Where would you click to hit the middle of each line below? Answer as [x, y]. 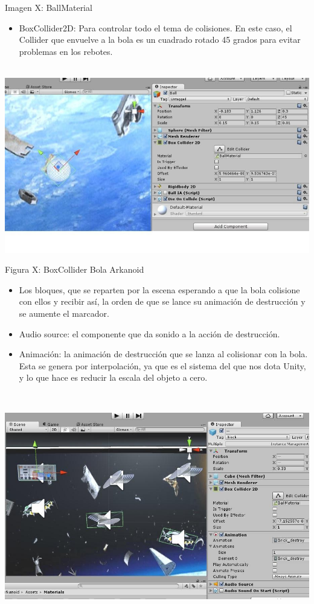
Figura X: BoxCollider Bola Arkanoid [75, 269]
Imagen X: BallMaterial [49, 7]
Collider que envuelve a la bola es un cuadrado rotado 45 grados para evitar [160, 40]
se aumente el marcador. [64, 313]
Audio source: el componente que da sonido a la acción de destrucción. [149, 333]
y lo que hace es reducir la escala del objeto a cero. [113, 377]
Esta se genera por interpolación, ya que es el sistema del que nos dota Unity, [162, 365]
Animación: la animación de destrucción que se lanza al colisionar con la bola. [163, 354]
